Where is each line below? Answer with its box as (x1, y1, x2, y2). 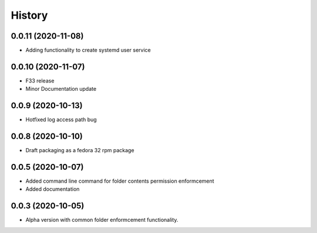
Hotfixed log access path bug (25, 116, 97, 123)
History (11, 9, 48, 22)
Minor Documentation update (25, 85, 97, 92)
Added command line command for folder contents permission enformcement (25, 177, 214, 184)
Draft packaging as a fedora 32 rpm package (25, 147, 134, 154)
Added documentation (25, 186, 80, 193)
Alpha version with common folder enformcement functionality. (25, 217, 178, 224)
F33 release (25, 77, 55, 84)
